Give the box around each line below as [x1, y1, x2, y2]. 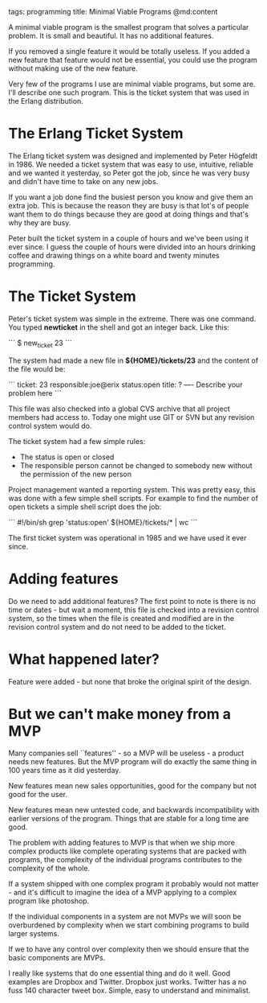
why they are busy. [8, 217, 71, 228]
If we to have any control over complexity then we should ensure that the [8, 944, 249, 954]
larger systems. [8, 929, 60, 939]
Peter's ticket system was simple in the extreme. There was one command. [8, 314, 257, 323]
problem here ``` [8, 388, 62, 397]
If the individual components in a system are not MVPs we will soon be [8, 912, 242, 922]
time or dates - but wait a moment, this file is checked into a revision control [8, 605, 259, 615]
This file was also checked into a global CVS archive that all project [8, 404, 230, 413]
